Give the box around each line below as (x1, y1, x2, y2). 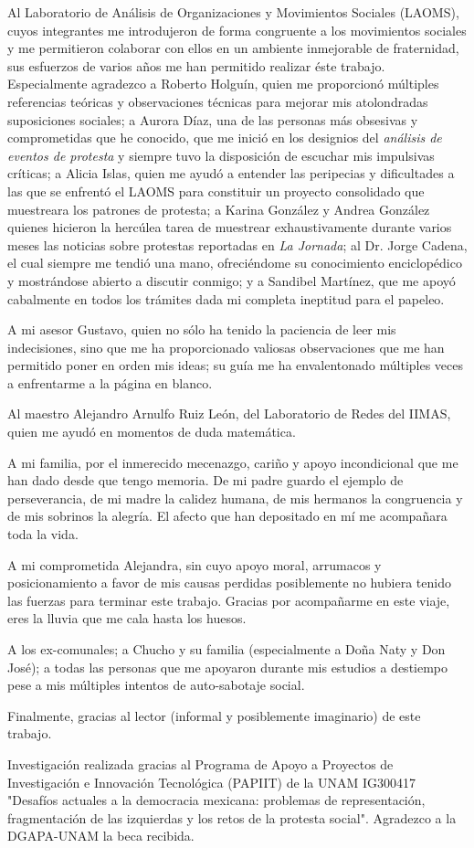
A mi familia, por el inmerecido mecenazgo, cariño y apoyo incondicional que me (7, 452, 458, 472)
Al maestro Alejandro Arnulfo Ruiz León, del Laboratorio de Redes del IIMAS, (7, 404, 451, 423)
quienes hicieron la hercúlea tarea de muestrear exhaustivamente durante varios (7, 217, 452, 237)
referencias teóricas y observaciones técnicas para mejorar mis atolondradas (7, 91, 428, 111)
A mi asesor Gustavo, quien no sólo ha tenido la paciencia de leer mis (7, 320, 396, 339)
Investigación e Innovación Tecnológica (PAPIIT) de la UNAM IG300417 (7, 772, 416, 791)
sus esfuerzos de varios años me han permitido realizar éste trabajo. (7, 56, 385, 75)
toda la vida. (7, 525, 79, 544)
